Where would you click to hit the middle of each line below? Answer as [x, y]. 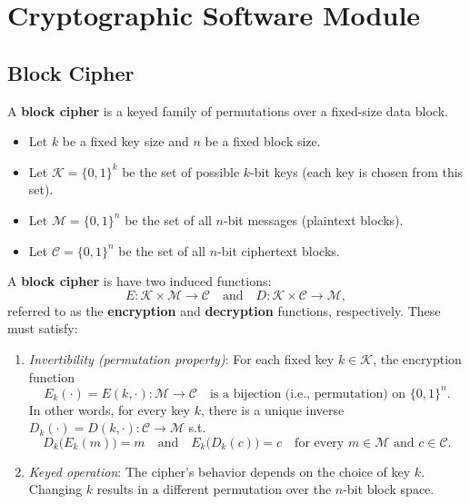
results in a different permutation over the [214, 489]
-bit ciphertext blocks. [279, 250]
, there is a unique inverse [272, 409]
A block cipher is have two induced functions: [140, 281]
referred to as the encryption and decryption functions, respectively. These [224, 310]
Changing [55, 489]
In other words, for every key [109, 409]
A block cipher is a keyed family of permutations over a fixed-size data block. [228, 110]
